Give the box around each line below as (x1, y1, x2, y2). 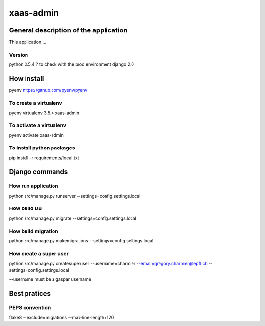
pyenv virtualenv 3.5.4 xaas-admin (9, 110, 79, 116)
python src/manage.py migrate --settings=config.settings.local (9, 215, 137, 221)
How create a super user (9, 250, 69, 257)
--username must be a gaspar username (9, 276, 92, 282)
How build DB (9, 205, 42, 212)
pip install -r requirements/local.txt (9, 155, 79, 161)
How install (9, 74, 44, 83)
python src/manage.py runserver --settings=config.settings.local (9, 193, 141, 199)
